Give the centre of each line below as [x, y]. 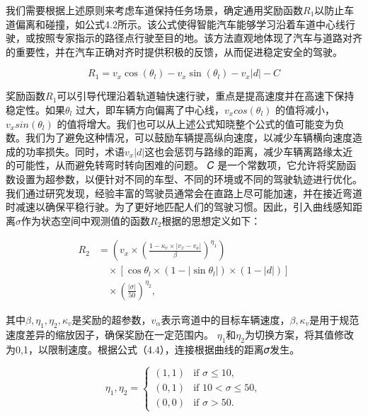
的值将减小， [305, 109]
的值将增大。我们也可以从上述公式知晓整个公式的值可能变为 [196, 123]
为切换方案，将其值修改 [299, 334]
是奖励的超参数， [111, 319]
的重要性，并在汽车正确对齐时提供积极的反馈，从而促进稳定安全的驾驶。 [174, 51]
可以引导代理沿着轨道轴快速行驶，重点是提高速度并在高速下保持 [206, 96]
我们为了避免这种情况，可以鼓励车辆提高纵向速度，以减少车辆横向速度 [189, 137]
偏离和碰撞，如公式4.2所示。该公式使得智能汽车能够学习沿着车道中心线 [180, 24]
